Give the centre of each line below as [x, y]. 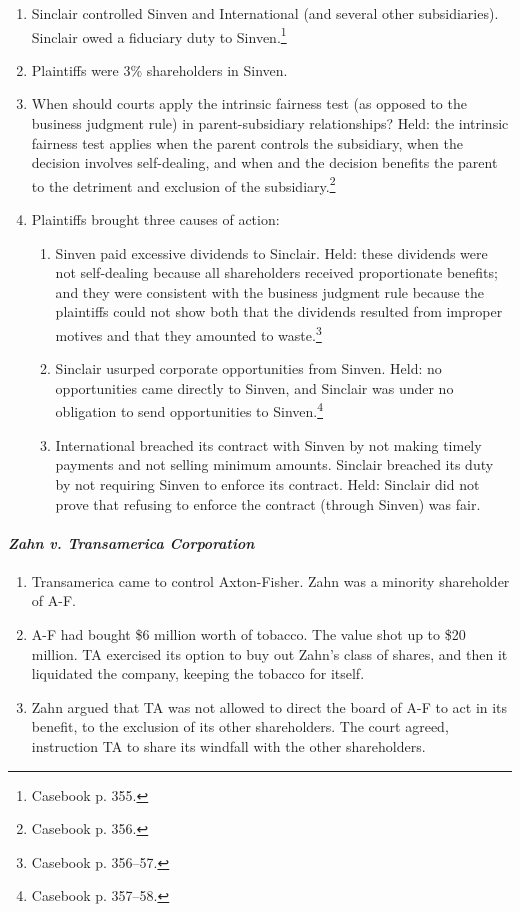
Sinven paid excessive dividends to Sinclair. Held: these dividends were [271, 252]
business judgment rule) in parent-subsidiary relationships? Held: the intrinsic [270, 123]
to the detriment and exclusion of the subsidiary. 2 [183, 184]
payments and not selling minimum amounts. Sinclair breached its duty [274, 464]
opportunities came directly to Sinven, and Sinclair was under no [254, 387]
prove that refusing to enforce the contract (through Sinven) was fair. [268, 503]
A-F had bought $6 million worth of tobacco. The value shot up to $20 [248, 634]
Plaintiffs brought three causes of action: [155, 219]
